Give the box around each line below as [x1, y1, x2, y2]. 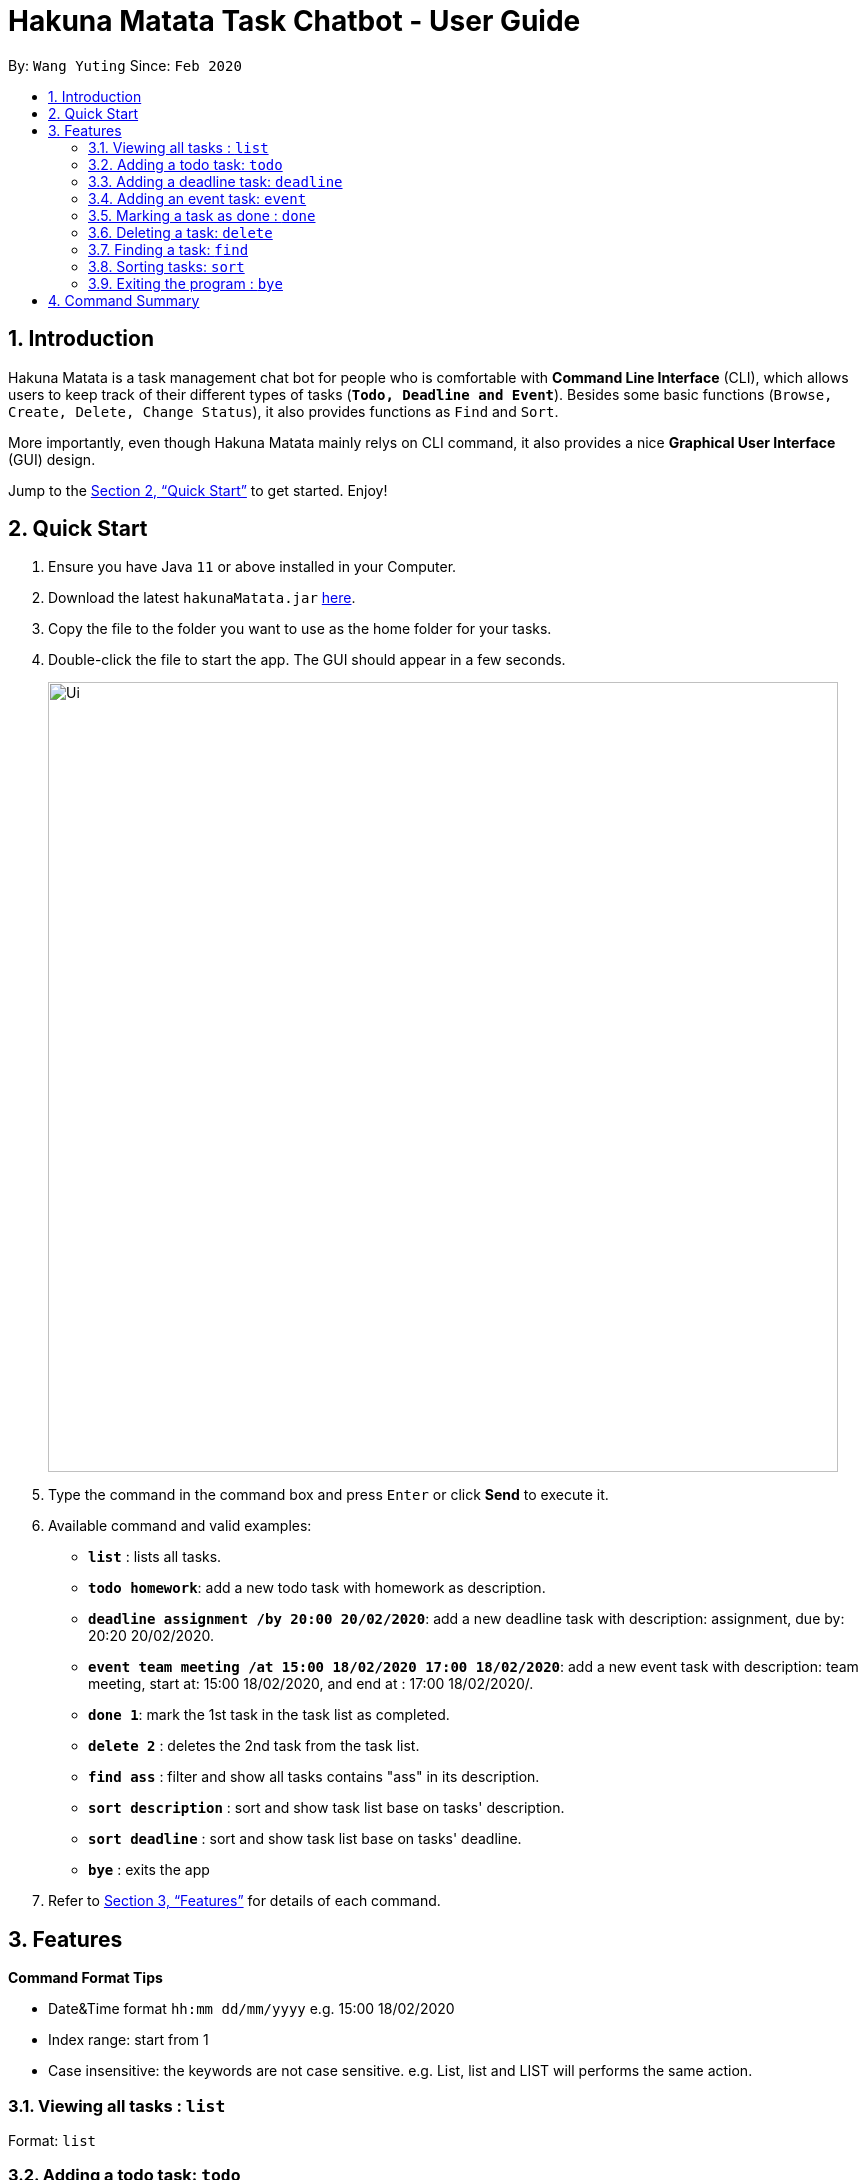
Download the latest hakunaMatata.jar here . [48, 589, 356, 607]
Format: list [8, 2132, 96, 2150]
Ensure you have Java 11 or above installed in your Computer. [48, 558, 457, 576]
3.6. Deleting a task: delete [88, 223, 273, 241]
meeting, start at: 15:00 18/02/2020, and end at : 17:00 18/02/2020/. [88, 1675, 534, 1693]
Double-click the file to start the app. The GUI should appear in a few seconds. [48, 651, 566, 669]
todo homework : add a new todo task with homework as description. [88, 1579, 546, 1597]
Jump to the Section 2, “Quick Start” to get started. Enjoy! [8, 481, 388, 499]
